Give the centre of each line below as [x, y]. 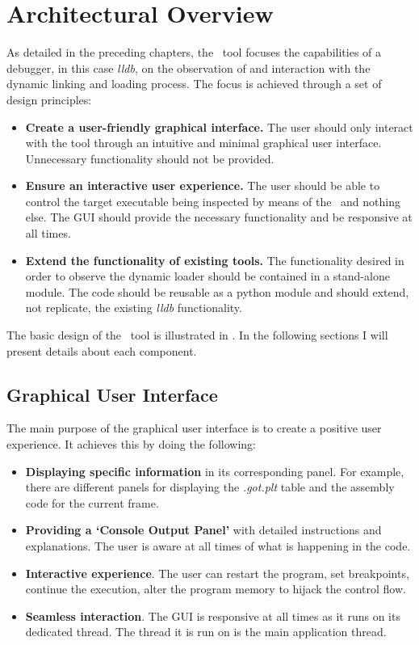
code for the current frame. [92, 502]
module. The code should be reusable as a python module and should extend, [217, 291]
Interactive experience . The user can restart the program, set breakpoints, [217, 573]
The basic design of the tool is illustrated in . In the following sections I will [197, 335]
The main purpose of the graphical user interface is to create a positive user [194, 428]
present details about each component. [102, 350]
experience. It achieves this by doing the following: [131, 444]
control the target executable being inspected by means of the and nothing [213, 201]
